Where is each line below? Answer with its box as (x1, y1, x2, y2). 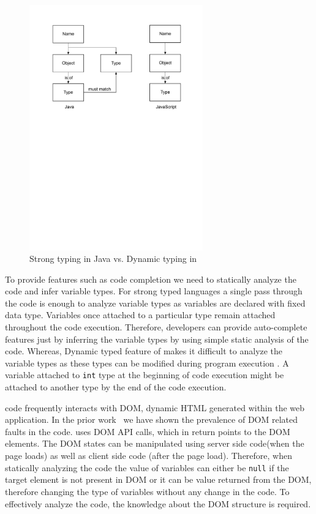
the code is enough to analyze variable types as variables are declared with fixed (5, 296, 306, 309)
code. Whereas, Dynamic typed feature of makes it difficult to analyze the (5, 345, 283, 357)
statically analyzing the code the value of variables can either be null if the (5, 461, 289, 474)
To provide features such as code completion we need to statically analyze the (5, 272, 296, 285)
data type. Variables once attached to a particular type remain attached (5, 308, 276, 321)
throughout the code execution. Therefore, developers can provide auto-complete (5, 321, 307, 333)
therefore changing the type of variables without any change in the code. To (5, 485, 290, 497)
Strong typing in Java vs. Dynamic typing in (29, 252, 197, 265)
